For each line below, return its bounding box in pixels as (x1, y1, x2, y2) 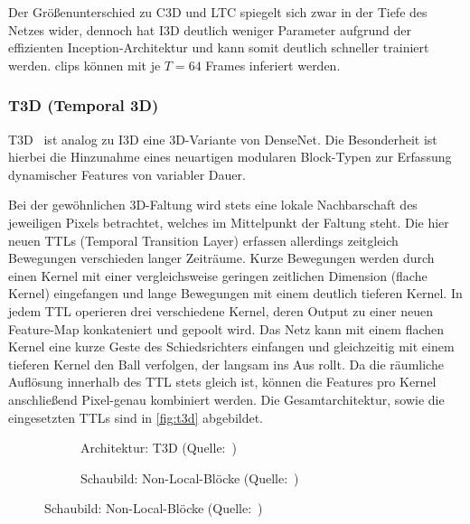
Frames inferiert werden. (205, 55, 341, 74)
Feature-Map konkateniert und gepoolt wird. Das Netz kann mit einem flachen (8, 319, 445, 338)
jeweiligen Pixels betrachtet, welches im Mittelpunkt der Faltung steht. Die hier (8, 212, 449, 231)
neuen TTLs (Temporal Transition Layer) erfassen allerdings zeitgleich (8, 230, 399, 249)
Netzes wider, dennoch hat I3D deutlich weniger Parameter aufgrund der (8, 20, 411, 39)
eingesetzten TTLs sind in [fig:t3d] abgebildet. (8, 407, 264, 426)
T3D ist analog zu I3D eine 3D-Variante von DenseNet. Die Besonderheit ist (8, 129, 437, 148)
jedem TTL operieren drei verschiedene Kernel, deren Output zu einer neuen (8, 301, 433, 320)
